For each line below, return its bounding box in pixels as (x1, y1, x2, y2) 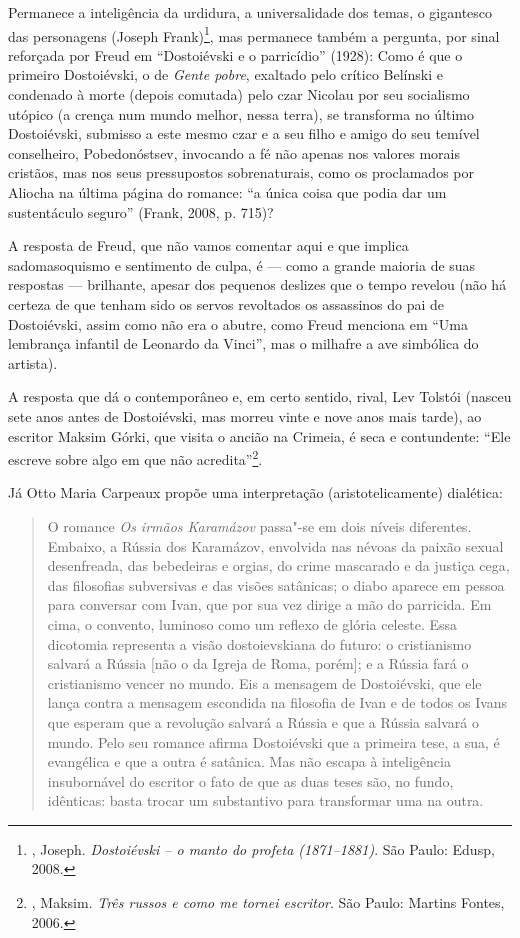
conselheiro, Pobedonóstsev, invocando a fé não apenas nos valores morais (8, 142, 460, 163)
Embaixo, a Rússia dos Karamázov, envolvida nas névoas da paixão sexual (47, 535, 504, 556)
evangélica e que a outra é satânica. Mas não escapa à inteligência (47, 751, 451, 772)
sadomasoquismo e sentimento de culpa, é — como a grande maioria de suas (8, 254, 476, 275)
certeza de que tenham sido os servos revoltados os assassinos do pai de (8, 293, 445, 314)
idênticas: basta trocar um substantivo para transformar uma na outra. (47, 790, 484, 811)
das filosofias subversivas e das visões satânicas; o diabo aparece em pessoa (47, 574, 505, 595)
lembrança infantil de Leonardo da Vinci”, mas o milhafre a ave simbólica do (8, 333, 479, 354)
